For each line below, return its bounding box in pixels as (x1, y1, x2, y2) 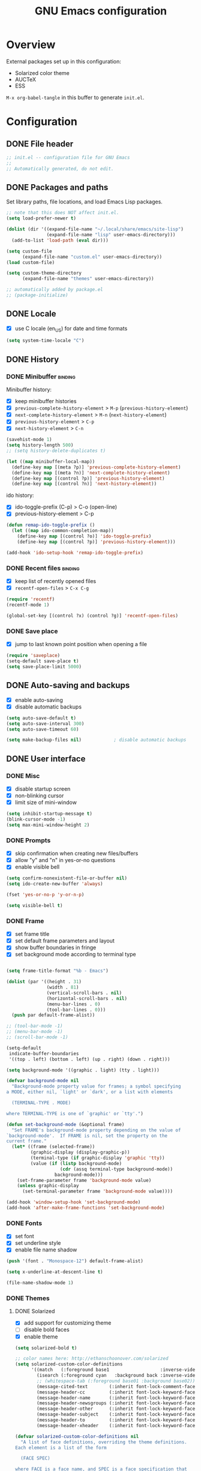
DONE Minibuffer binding (6, 372, 76, 380)
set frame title (14, 930, 50, 938)
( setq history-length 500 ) (6, 442, 74, 448)
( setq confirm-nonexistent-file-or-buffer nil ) (6, 875, 128, 881)
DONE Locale (6, 309, 56, 319)
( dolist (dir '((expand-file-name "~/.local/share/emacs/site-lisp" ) (6, 226, 184, 232)
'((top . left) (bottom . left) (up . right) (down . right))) (8, 1056, 170, 1062)
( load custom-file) (6, 259, 55, 265)
